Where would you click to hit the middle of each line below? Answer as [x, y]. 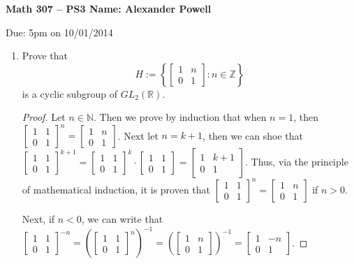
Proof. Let [44, 117]
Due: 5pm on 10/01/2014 [59, 32]
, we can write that [122, 218]
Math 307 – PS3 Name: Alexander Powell [109, 8]
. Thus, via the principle [296, 162]
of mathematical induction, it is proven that [116, 189]
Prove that [45, 56]
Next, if [38, 218]
